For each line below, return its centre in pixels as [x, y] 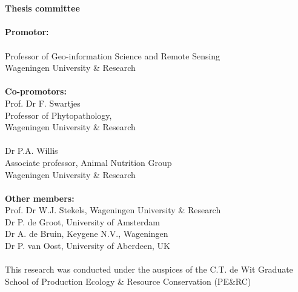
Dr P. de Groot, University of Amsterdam [82, 221]
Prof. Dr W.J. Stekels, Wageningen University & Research [113, 210]
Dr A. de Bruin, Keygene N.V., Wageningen [87, 234]
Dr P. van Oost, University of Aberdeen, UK [88, 246]
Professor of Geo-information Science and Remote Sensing [113, 55]
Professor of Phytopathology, [58, 115]
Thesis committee [42, 8]
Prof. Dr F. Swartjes [43, 103]
